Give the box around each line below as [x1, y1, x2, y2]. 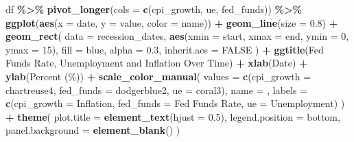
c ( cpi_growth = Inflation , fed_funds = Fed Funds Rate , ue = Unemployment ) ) [5, 96, 345, 110]
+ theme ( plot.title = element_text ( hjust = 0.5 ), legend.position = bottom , [5, 109, 340, 123]
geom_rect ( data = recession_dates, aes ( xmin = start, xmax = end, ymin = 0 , [5, 29, 349, 43]
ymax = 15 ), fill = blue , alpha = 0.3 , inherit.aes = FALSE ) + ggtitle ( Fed [5, 42, 324, 56]
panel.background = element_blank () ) [5, 123, 180, 137]
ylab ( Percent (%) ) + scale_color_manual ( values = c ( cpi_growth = [5, 69, 311, 83]
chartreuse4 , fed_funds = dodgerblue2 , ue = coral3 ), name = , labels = [5, 82, 307, 97]
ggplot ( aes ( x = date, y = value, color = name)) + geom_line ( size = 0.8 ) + [5, 15, 338, 29]
